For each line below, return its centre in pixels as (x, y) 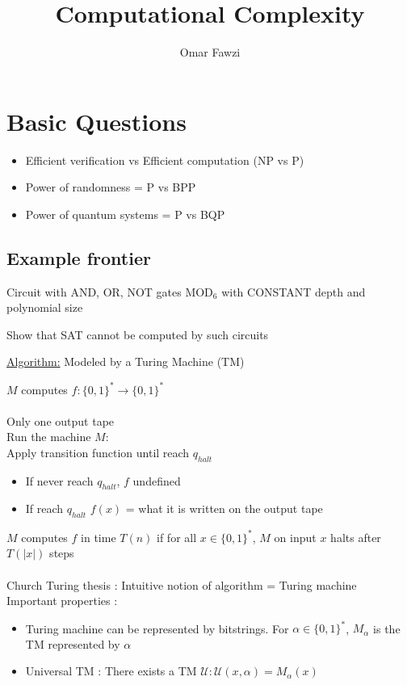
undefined (157, 480)
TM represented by (73, 643)
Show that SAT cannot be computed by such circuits (138, 334)
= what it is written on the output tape (224, 508)
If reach (44, 508)
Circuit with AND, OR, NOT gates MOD (110, 291)
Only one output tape (61, 420)
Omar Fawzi (210, 52)
